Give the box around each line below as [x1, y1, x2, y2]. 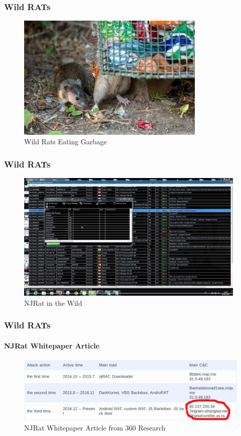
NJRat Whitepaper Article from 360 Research [24, 422, 166, 432]
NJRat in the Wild [24, 297, 82, 308]
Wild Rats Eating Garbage [24, 136, 107, 147]
